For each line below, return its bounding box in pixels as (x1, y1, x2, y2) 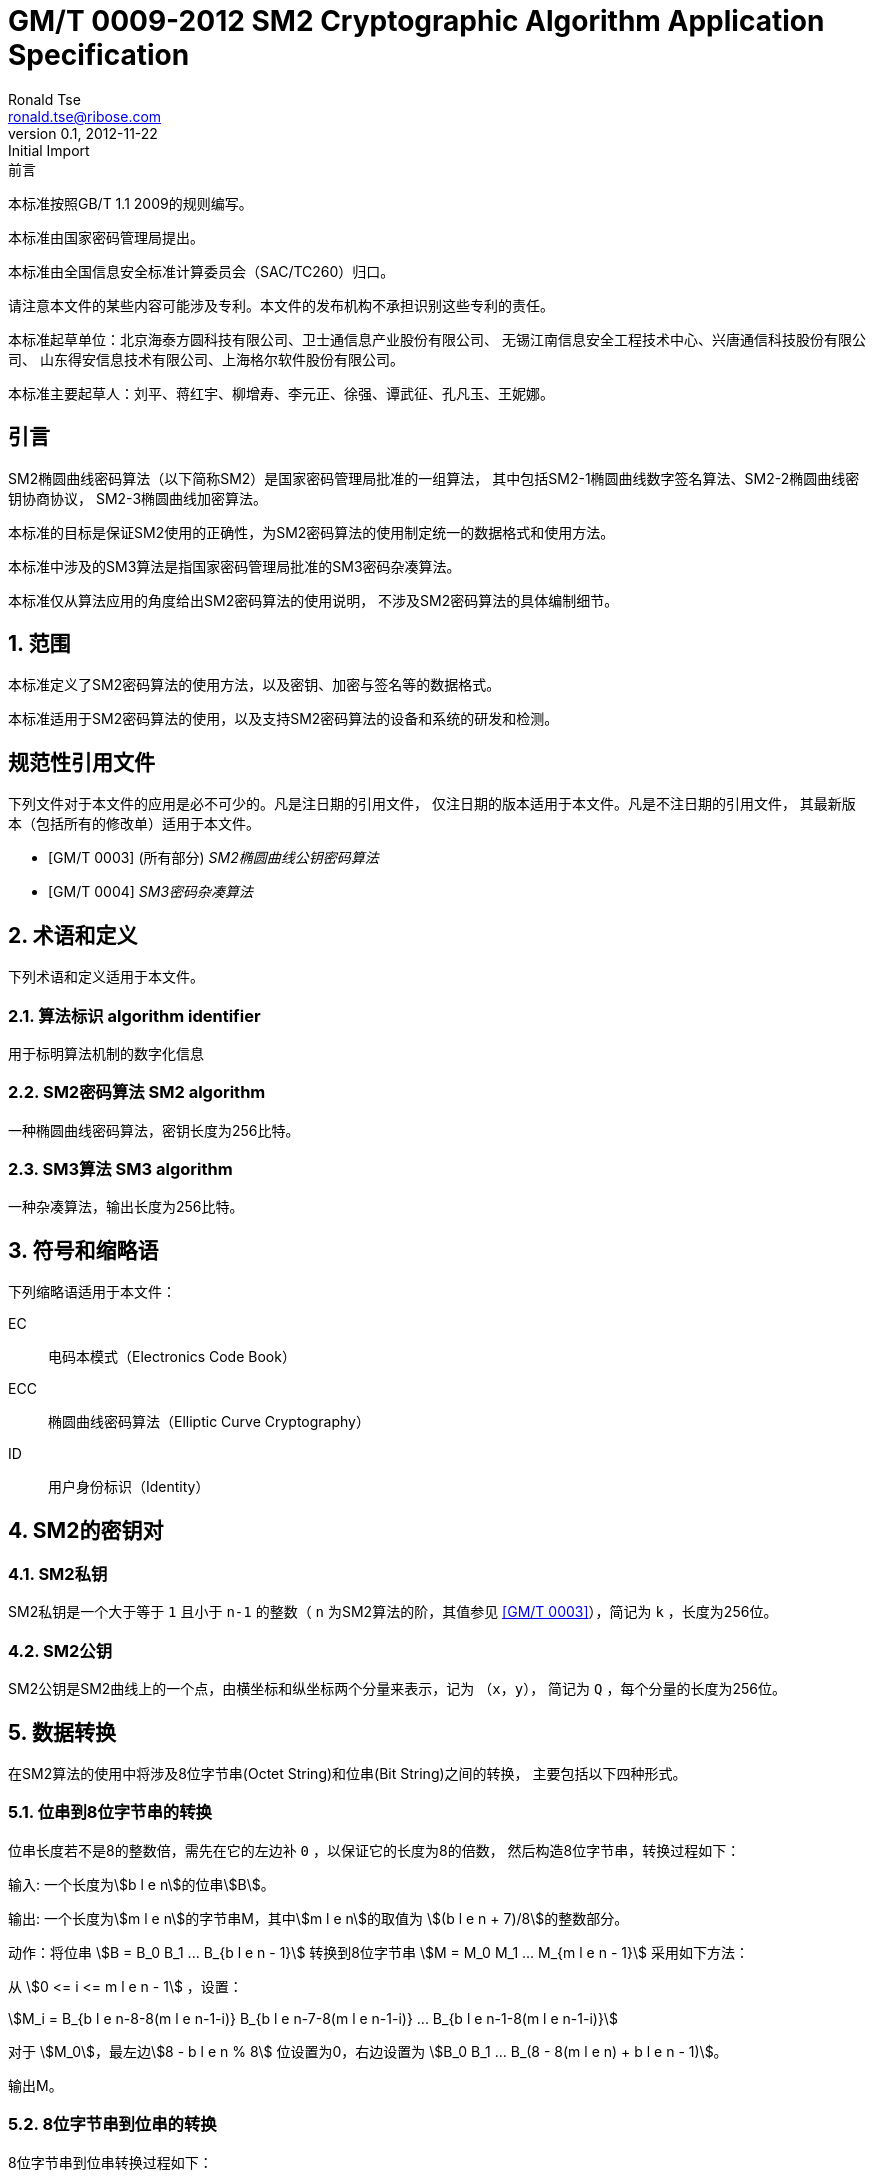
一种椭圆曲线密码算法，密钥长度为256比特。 (8, 1121, 300, 1139)
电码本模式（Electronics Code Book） (48, 1348, 296, 1366)
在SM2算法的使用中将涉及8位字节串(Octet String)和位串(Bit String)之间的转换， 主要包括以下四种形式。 (8, 1765, 687, 1783)
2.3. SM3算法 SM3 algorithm (8, 1159, 233, 1179)
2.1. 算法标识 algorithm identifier (8, 1005, 261, 1026)
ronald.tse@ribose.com (8, 107, 162, 125)
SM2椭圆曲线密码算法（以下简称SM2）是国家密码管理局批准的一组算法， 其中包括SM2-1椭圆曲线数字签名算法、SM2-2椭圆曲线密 (8, 469, 860, 487)
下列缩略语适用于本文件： (8, 1283, 176, 1301)
